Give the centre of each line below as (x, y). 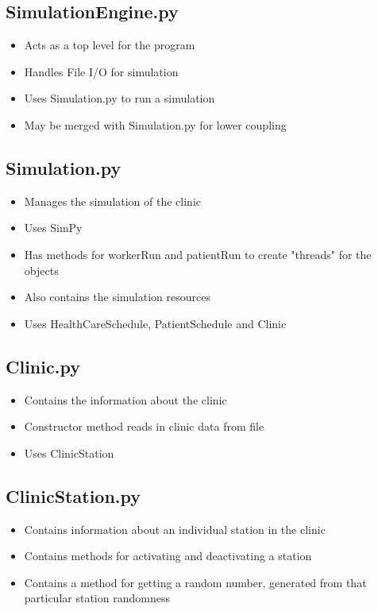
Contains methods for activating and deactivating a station (168, 556)
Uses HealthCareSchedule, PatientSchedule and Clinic (155, 323)
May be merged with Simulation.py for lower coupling (155, 124)
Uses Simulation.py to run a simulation (120, 98)
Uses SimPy (53, 228)
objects (41, 270)
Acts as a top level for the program (110, 45)
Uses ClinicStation (69, 452)
